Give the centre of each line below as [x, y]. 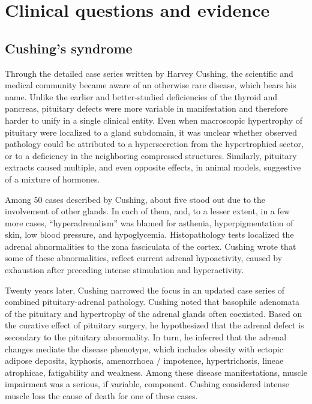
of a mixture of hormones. [52, 179]
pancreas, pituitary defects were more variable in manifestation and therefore [146, 108]
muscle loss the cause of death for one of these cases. [101, 396]
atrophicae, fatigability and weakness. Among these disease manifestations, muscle [156, 372]
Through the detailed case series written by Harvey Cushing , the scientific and [149, 73]
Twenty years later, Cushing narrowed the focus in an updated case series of [145, 290]
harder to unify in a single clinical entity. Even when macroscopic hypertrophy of [154, 120]
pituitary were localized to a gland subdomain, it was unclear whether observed [151, 132]
